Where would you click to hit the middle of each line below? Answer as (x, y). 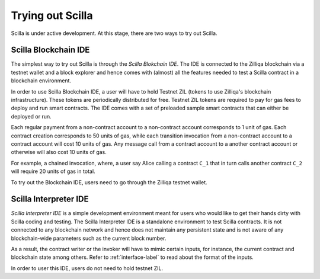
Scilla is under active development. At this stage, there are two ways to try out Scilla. (114, 33)
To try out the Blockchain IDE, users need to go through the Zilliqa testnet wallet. (109, 182)
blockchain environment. (41, 81)
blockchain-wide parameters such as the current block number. (89, 238)
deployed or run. (31, 116)
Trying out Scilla (52, 15)
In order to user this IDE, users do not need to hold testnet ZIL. (87, 268)
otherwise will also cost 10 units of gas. (59, 152)
